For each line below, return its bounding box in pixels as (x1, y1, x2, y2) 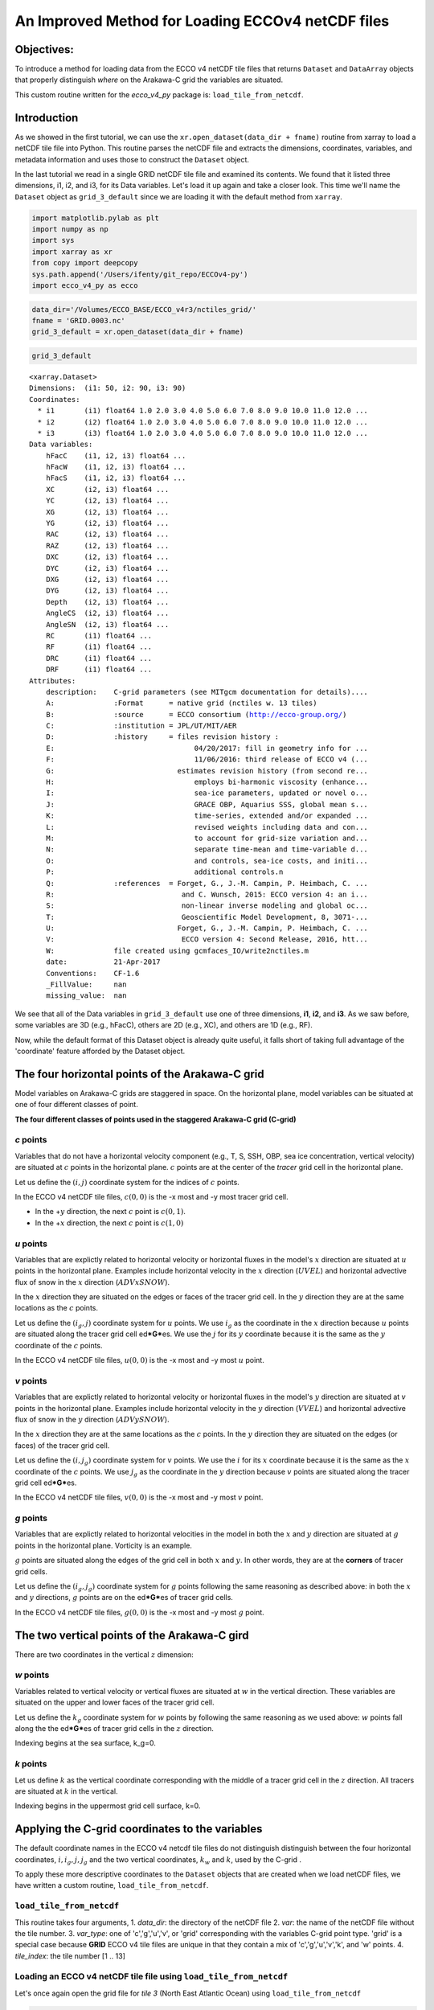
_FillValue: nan (45, 980, 127, 989)
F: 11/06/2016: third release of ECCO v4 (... (45, 755, 369, 764)
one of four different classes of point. (14, 1100, 138, 1110)
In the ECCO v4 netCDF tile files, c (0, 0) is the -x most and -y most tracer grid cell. (14, 1192, 289, 1201)
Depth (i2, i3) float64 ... (45, 597, 170, 606)
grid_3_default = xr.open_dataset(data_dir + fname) (31, 327, 244, 337)
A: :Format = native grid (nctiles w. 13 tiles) (45, 699, 317, 708)
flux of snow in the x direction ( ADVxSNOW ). (14, 1277, 170, 1286)
